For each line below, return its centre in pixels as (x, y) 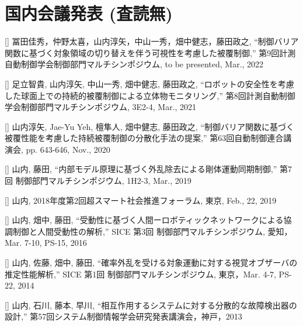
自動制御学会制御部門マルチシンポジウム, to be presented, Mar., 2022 (134, 64)
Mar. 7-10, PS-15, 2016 (46, 243)
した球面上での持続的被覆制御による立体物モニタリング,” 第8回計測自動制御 (150, 95)
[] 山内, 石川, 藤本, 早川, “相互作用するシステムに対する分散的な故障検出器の (151, 305)
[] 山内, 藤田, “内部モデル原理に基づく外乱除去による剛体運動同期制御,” (141, 169)
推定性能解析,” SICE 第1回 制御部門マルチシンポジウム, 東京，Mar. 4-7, (140, 274)
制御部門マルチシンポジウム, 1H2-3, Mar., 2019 (103, 181)
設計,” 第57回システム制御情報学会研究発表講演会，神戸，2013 (123, 316)
